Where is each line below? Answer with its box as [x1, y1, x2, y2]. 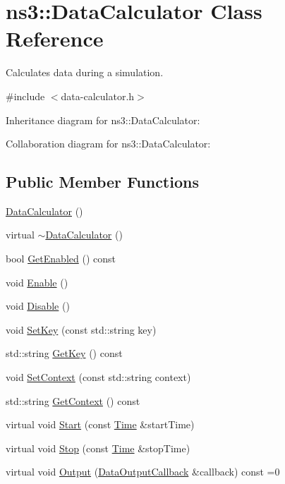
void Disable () [6, 298, 70, 313]
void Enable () [6, 274, 68, 289]
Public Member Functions [6, 171, 199, 193]
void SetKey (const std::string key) [6, 322, 157, 337]
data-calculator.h [61, 88, 135, 103]
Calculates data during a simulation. [6, 65, 164, 80]
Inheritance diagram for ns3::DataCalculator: [6, 112, 200, 127]
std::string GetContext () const [6, 393, 140, 408]
